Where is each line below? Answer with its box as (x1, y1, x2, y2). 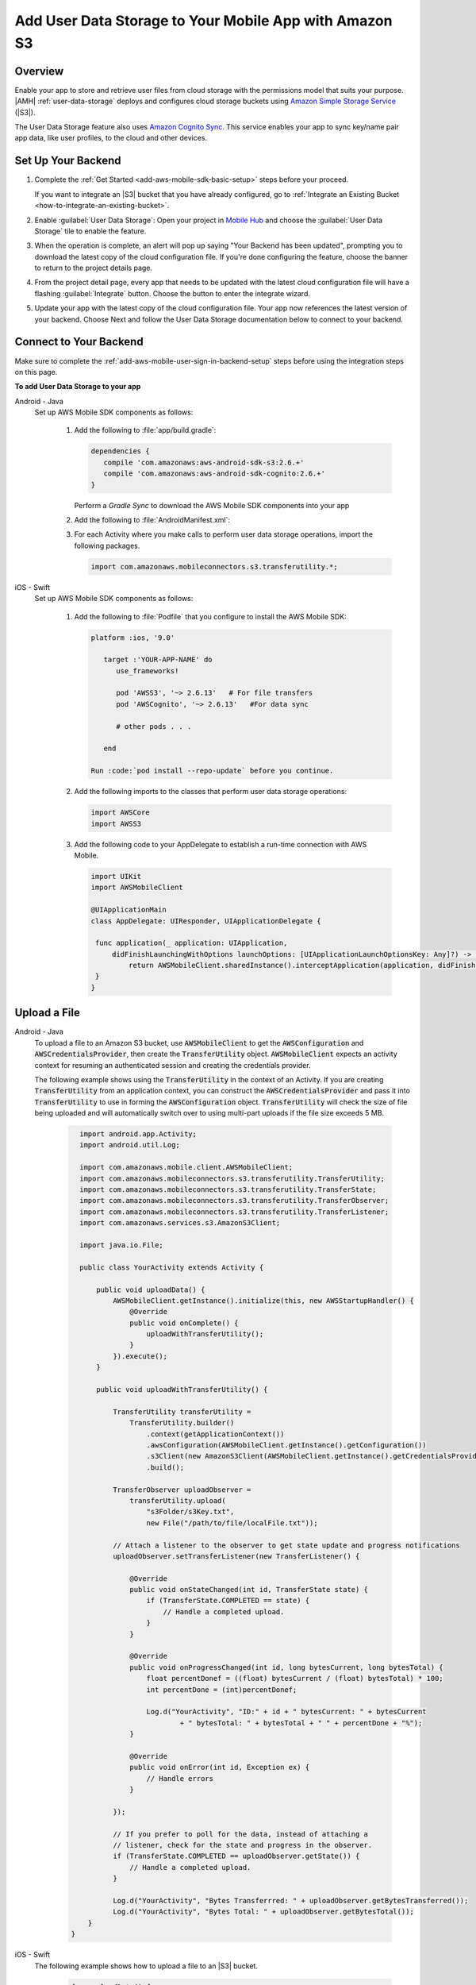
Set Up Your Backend (14, 154, 122, 168)
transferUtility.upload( (129, 1496, 226, 1505)
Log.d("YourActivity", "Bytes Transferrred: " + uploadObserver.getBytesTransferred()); (112, 1896, 469, 1906)
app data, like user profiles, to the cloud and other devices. (14, 133, 208, 143)
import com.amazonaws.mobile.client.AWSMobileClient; (79, 1163, 294, 1172)
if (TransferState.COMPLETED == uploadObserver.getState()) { (112, 1852, 360, 1861)
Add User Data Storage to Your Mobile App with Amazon (14, 12, 393, 29)
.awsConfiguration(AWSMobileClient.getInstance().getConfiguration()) (146, 1441, 428, 1449)
